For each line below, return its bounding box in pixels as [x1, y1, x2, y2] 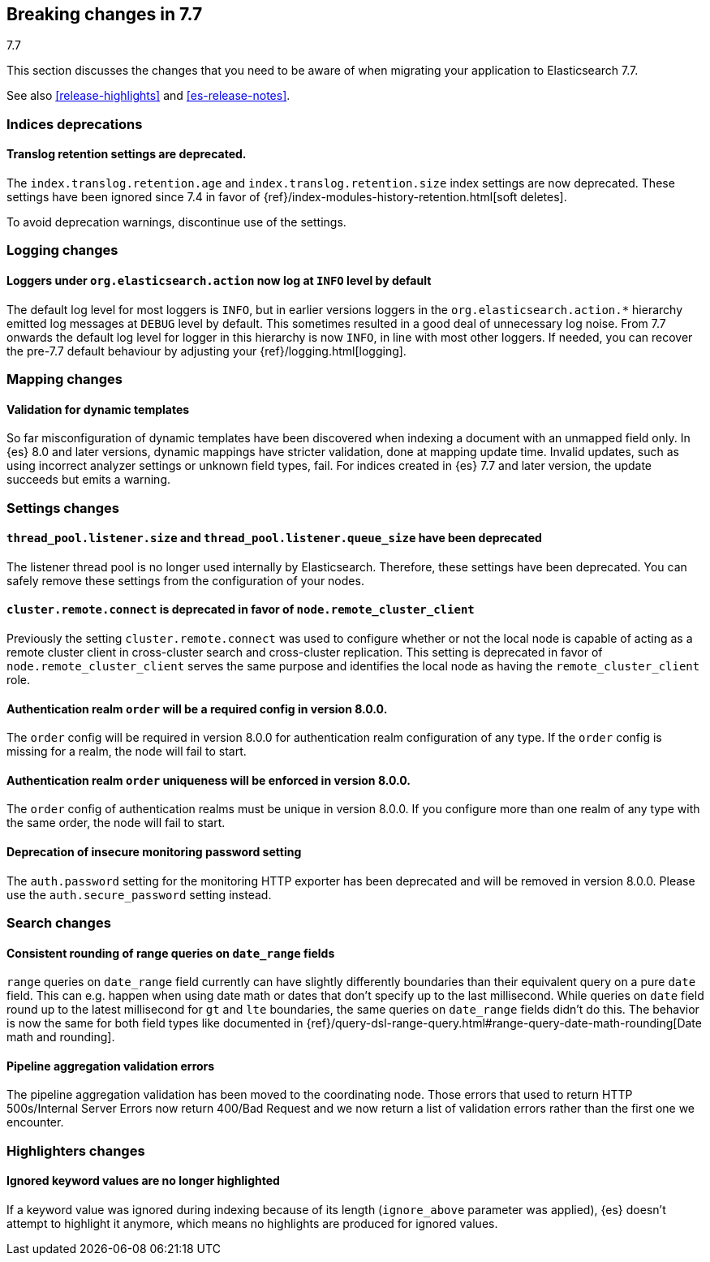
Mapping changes [6, 370, 123, 387]
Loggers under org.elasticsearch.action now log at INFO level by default [6, 274, 432, 287]
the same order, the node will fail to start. [6, 816, 226, 830]
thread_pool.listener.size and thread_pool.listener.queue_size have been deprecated [6, 531, 542, 545]
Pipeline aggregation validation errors [6, 1058, 215, 1073]
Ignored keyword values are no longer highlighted [6, 1174, 280, 1188]
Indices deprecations [6, 115, 143, 132]
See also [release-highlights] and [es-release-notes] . [6, 88, 290, 103]
